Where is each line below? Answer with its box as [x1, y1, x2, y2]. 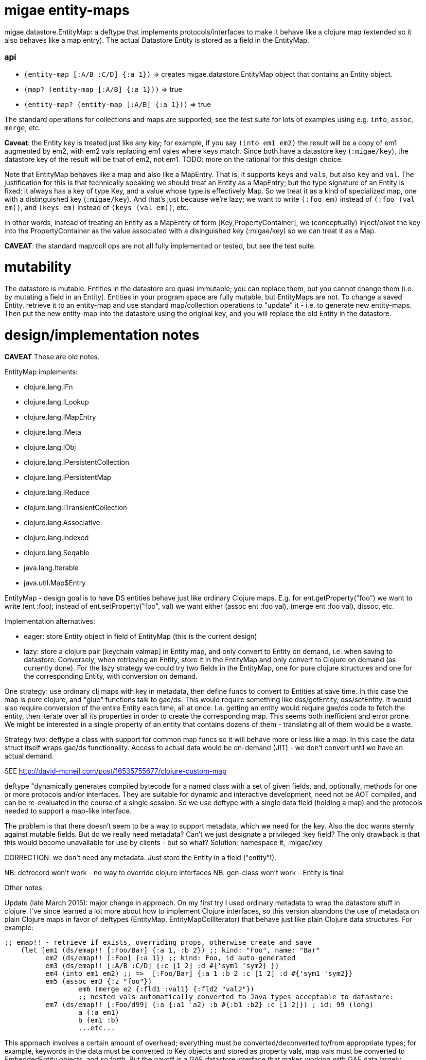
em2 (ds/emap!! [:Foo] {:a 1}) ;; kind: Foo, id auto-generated [45, 954, 296, 962]
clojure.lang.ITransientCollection [24, 503, 127, 512]
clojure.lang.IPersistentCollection [24, 458, 129, 466]
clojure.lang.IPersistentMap [24, 473, 111, 481]
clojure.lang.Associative [24, 518, 100, 527]
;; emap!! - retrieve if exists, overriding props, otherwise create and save [4, 938, 312, 946]
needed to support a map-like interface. [4, 806, 132, 815]
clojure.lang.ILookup [24, 397, 89, 406]
